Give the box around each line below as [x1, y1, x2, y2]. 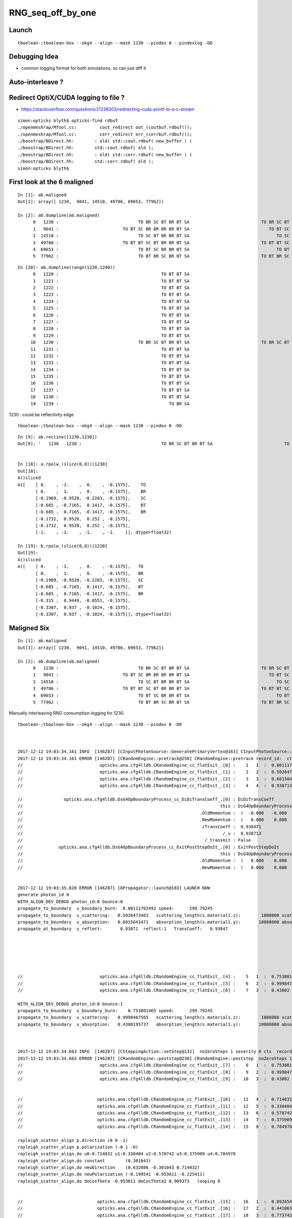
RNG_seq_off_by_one [9, 7, 96, 18]
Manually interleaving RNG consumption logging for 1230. [9, 710, 125, 716]
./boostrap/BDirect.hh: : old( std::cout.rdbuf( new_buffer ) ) [18, 138, 192, 144]
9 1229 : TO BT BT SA [33, 333, 190, 338]
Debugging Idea [9, 53, 58, 61]
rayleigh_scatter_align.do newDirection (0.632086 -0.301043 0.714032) [18, 1165, 200, 1170]
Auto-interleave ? [9, 78, 64, 86]
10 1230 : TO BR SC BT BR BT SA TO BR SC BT [30, 340, 290, 345]
